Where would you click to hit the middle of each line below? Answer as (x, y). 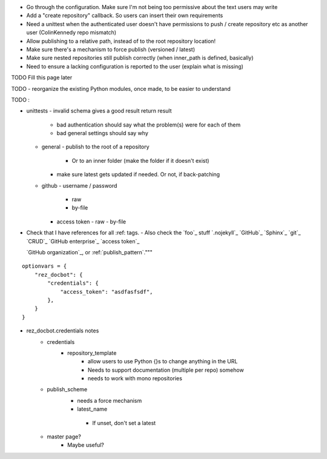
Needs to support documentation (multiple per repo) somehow (166, 370)
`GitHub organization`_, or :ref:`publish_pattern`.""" (89, 252)
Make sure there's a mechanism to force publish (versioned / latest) (111, 49)
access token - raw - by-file (91, 222)
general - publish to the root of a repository (95, 147)
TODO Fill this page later (42, 78)
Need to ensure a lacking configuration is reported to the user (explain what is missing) (135, 66)
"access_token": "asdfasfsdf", (107, 292)
